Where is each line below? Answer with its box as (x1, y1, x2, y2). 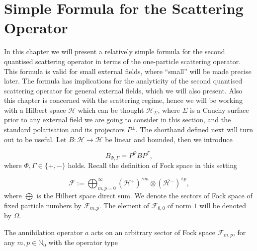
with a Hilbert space (4, 104, 66, 115)
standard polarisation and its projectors (4, 124, 125, 135)
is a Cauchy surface (190, 104, 249, 115)
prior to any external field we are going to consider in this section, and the (4, 114, 231, 125)
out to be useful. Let (4, 134, 67, 144)
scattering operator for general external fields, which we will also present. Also (4, 85, 243, 95)
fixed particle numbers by (4, 200, 82, 210)
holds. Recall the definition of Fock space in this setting (68, 160, 238, 170)
